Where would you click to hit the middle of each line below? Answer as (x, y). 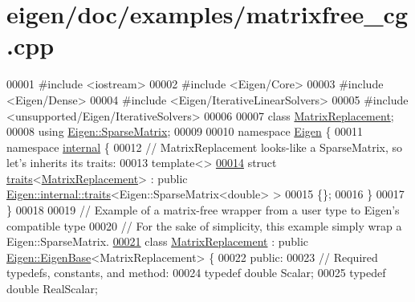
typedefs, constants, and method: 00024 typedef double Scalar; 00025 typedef (196, 273)
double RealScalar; (52, 289)
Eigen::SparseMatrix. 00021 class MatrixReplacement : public (158, 241)
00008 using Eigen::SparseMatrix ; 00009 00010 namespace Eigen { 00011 (185, 131)
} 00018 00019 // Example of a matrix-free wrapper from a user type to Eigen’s (203, 210)
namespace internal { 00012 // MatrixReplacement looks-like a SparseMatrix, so (205, 147)
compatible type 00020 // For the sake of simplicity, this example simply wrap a (204, 225)
